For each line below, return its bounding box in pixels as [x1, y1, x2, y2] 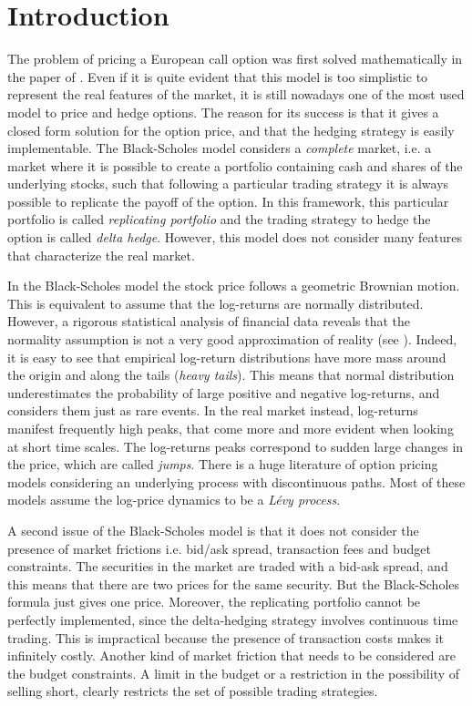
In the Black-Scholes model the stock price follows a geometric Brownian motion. [7, 276, 460, 295]
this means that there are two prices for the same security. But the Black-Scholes [7, 574, 460, 593]
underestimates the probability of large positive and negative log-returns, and [7, 383, 440, 402]
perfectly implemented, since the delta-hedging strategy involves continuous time [7, 609, 458, 629]
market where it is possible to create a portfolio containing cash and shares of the [7, 156, 463, 175]
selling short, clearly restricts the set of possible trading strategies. [7, 681, 378, 701]
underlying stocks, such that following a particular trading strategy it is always [7, 174, 449, 193]
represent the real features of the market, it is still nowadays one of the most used [7, 85, 465, 104]
